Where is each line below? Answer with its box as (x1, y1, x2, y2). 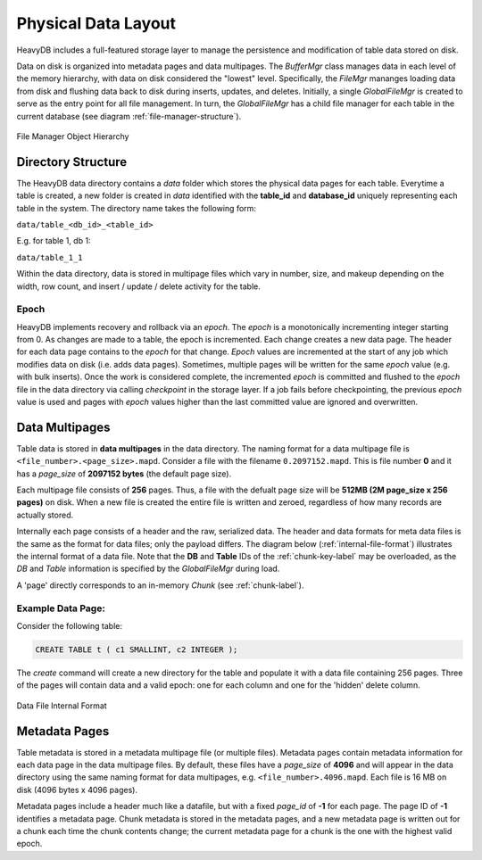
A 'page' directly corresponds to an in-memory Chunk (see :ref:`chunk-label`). (16, 580, 304, 591)
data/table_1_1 (16, 252, 84, 262)
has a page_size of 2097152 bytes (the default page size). (16, 468, 232, 479)
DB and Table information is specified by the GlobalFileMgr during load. (16, 563, 280, 575)
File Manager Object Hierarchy (16, 130, 129, 142)
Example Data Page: (16, 602, 106, 615)
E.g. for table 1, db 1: (16, 236, 91, 246)
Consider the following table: (16, 620, 122, 631)
